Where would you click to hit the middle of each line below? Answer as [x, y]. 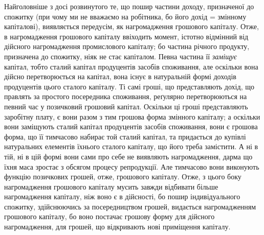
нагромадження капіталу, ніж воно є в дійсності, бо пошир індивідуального [122, 196]
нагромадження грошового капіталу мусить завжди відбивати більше [111, 186]
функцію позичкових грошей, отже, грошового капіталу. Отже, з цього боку [123, 177]
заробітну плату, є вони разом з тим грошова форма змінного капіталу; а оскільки [132, 116]
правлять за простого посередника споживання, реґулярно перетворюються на [126, 96]
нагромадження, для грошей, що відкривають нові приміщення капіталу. [117, 227]
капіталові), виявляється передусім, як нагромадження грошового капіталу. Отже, [131, 26]
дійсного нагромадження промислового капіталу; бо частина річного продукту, [127, 46]
